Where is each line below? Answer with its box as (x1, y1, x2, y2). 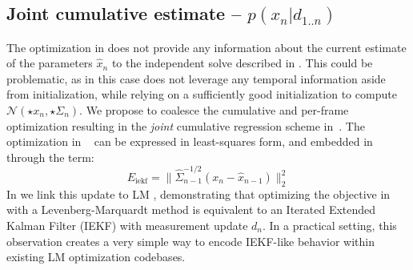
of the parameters (6, 54, 93, 71)
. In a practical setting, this (262, 217, 397, 234)
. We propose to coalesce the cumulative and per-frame (79, 101, 349, 118)
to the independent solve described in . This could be (111, 54, 373, 71)
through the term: (6, 148, 94, 165)
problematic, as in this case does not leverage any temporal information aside (6, 70, 386, 87)
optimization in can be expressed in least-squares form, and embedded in (6, 133, 373, 150)
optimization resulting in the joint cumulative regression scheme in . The (6, 117, 365, 134)
